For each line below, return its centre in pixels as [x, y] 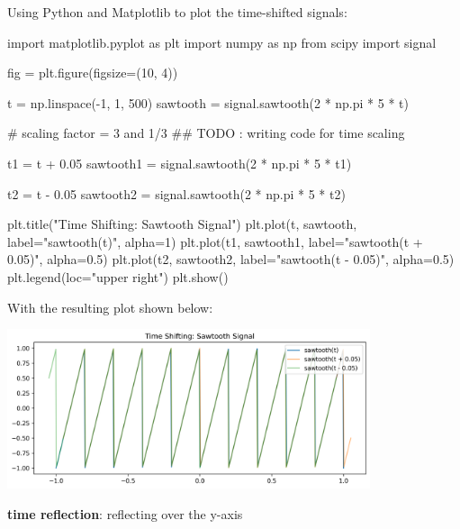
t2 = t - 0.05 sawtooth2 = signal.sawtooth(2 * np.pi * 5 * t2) [176, 193]
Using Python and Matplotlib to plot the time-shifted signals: [177, 12]
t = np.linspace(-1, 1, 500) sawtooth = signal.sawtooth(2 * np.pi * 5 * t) [208, 102]
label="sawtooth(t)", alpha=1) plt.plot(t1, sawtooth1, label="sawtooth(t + [215, 241]
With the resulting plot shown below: [110, 307]
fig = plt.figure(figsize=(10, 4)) [93, 73]
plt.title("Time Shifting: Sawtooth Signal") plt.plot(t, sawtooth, [182, 224]
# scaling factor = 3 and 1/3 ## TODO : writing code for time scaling [206, 133]
